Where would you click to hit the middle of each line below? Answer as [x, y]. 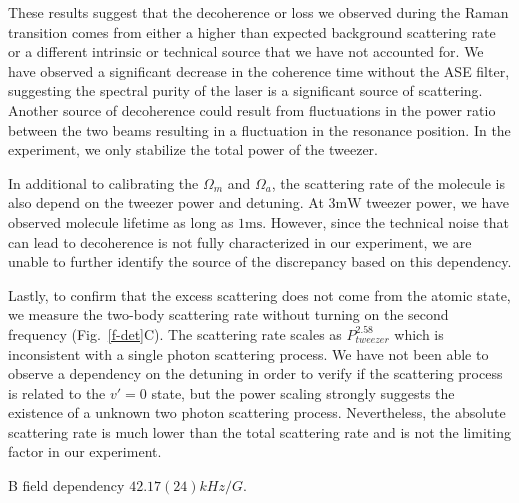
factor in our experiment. [85, 451]
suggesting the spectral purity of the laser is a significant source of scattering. [245, 90]
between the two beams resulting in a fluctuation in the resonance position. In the [259, 129]
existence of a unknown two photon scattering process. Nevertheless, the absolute [257, 412]
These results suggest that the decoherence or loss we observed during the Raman [258, 12]
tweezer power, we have [438, 202]
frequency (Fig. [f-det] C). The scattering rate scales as [175, 333]
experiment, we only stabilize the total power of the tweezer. [193, 149]
